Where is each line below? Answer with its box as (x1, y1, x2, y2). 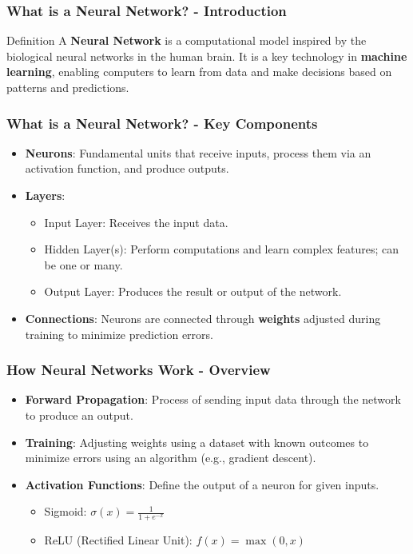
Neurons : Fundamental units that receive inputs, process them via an (25, 144, 371, 161)
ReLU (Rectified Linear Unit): (44, 532, 193, 548)
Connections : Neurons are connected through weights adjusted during (25, 309, 381, 326)
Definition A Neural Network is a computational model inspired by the (6, 32, 367, 49)
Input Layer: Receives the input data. (44, 213, 228, 230)
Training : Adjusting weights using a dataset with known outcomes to (25, 433, 369, 450)
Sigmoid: (44, 503, 87, 520)
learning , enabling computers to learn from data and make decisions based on (6, 63, 392, 80)
